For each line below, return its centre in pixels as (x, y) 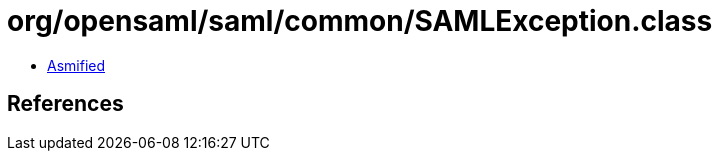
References (65, 104)
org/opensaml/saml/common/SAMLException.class (360, 21)
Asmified (76, 65)
